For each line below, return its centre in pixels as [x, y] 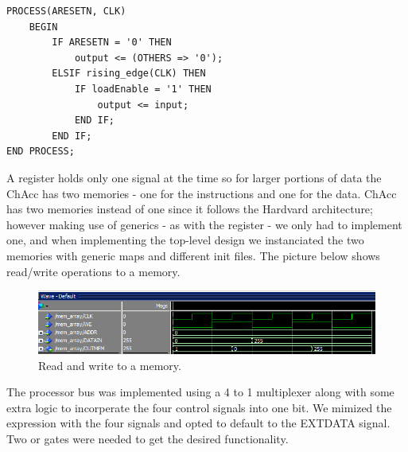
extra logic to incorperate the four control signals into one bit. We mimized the [199, 407]
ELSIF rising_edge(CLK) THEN [129, 74]
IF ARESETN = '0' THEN [112, 43]
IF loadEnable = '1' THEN [143, 89]
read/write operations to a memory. [93, 271]
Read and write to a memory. [110, 365]
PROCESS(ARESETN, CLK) [66, 11]
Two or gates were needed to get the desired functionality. [148, 439]
